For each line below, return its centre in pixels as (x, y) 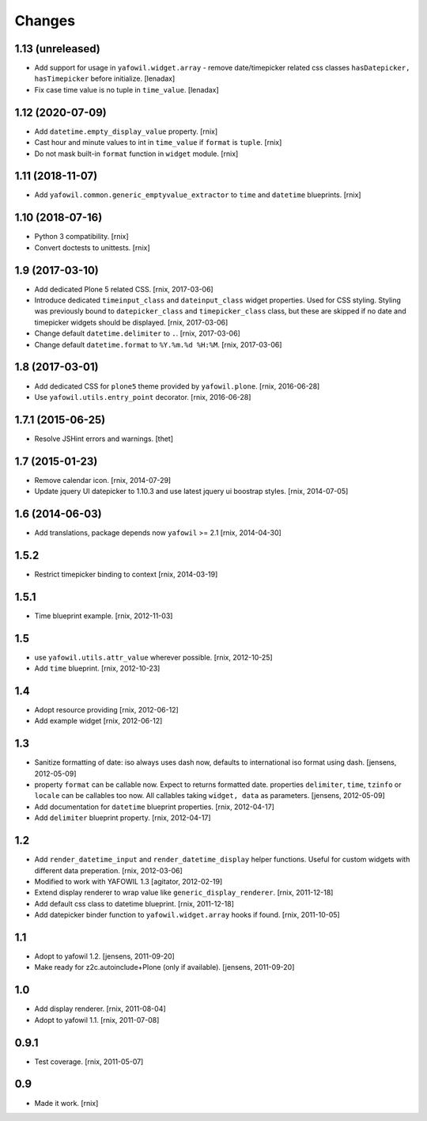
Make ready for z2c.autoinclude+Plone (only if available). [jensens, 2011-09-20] (164, 967)
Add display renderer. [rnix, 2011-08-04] (100, 1009)
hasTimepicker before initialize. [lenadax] (105, 78)
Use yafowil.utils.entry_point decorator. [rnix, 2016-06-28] (143, 397)
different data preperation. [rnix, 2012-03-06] (109, 870)
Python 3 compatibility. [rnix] (82, 237)
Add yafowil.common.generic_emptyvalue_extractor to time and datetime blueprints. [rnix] (198, 195)
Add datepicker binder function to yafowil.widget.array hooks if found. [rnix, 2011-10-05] (187, 915)
